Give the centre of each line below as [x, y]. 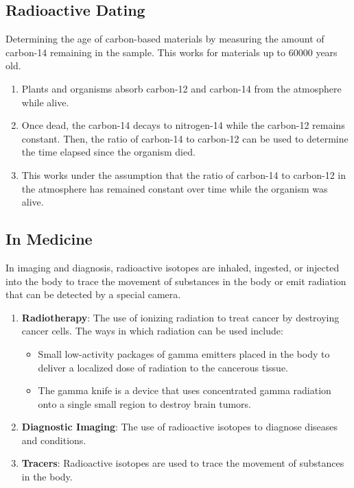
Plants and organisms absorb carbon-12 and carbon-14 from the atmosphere [181, 88]
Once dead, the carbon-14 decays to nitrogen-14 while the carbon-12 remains [183, 125]
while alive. [45, 102]
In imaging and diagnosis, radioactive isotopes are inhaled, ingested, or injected [173, 267]
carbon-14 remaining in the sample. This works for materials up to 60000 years [172, 52]
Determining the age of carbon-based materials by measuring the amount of [165, 39]
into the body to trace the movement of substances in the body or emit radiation [176, 281]
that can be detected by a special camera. [93, 294]
